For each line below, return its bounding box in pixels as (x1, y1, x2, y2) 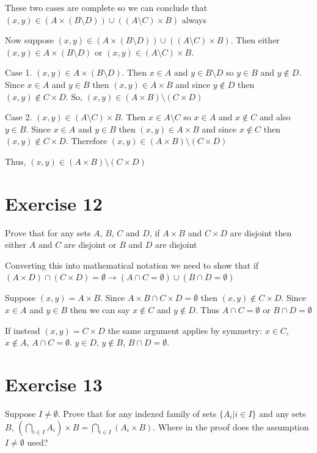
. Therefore (65, 134, 107, 147)
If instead (5, 324, 40, 336)
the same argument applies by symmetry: (107, 324, 263, 336)
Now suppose (5, 34, 54, 46)
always (181, 13, 206, 26)
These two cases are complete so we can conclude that (5, 1, 208, 13)
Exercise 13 (5, 372, 103, 396)
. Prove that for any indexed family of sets (57, 407, 217, 419)
